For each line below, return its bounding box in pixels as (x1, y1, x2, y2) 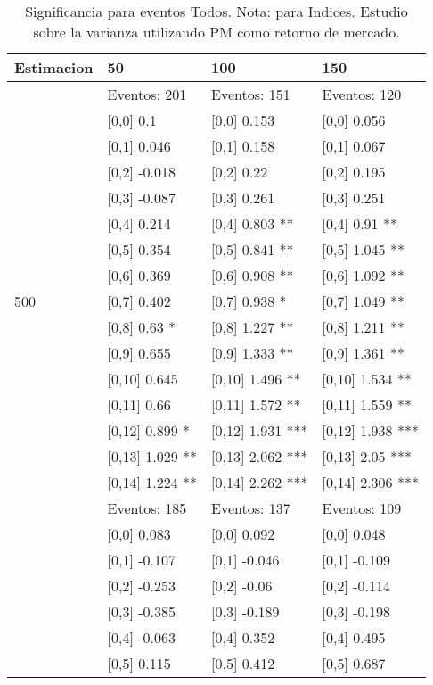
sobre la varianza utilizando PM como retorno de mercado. (33, 21, 400, 42)
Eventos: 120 (322, 84, 402, 104)
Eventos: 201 (107, 84, 187, 104)
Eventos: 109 (322, 498, 402, 518)
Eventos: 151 (211, 84, 290, 104)
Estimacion (14, 57, 94, 78)
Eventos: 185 (107, 498, 187, 518)
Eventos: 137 (211, 498, 290, 518)
